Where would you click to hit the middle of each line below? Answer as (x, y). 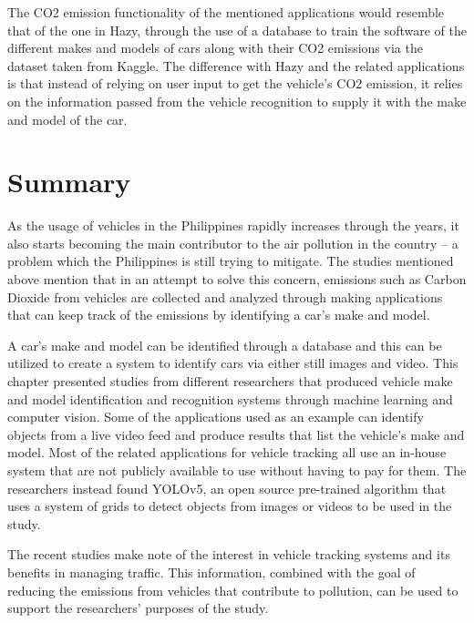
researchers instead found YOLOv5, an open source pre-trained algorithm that (227, 488)
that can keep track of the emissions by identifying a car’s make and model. (219, 315)
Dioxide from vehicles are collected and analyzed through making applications (225, 296)
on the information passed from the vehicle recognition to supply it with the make (237, 101)
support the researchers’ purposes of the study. (138, 608)
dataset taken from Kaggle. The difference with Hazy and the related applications (236, 65)
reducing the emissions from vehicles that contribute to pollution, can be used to (233, 590)
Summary (69, 182)
